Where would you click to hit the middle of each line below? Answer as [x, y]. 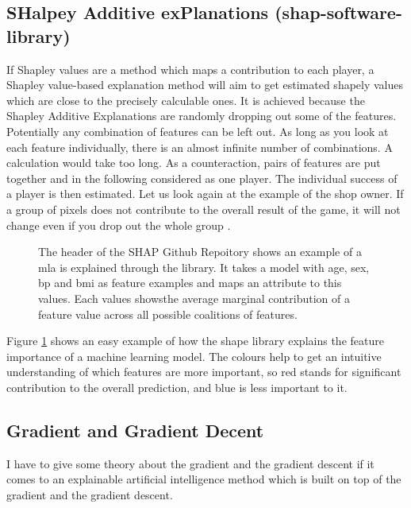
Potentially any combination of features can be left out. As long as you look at [198, 131]
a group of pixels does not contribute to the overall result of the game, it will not [204, 209]
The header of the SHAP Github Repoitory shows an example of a [200, 252]
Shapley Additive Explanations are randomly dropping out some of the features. [202, 116]
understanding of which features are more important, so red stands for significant [204, 372]
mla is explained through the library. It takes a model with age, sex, [204, 267]
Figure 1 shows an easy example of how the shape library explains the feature [195, 341]
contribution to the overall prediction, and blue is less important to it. [177, 387]
